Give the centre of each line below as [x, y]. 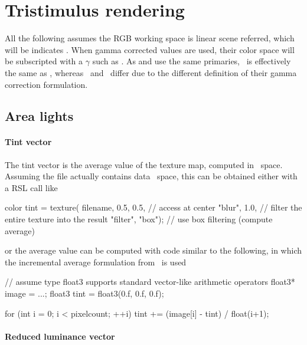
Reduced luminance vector [60, 336]
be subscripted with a [44, 61]
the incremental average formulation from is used [96, 262]
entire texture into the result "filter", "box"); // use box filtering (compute [139, 219]
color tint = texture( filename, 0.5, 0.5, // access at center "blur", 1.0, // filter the [153, 207]
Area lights [39, 116]
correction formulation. [46, 84]
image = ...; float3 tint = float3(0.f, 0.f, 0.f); [84, 293]
